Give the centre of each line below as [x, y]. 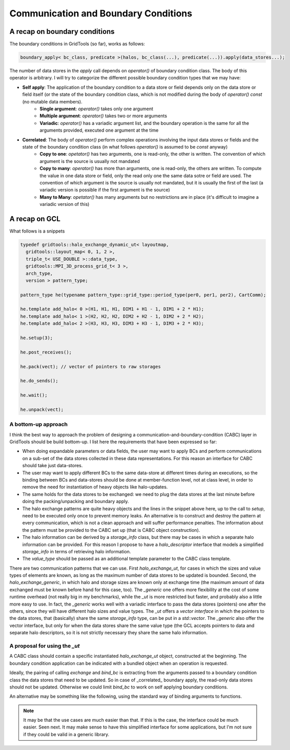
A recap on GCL [35, 218]
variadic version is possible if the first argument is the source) [105, 190]
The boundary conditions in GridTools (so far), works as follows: [77, 44]
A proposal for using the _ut [45, 645]
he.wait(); [34, 395]
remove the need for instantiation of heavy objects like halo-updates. [95, 487]
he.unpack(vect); [42, 409]
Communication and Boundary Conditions [101, 13]
